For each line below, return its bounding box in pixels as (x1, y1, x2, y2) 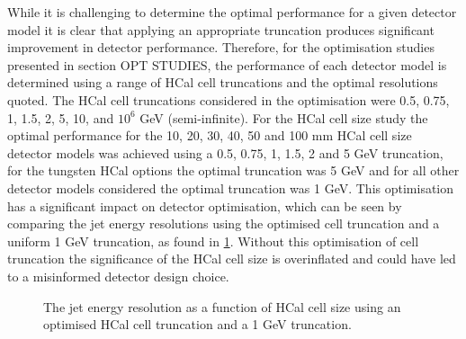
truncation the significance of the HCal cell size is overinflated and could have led (7, 249, 456, 268)
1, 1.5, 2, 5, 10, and (7, 108, 114, 127)
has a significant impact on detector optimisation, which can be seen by (7, 196, 402, 215)
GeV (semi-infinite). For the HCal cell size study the (139, 108, 428, 127)
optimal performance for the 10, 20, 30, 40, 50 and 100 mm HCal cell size (7, 126, 412, 145)
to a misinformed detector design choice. (7, 266, 229, 285)
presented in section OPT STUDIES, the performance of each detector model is (7, 55, 447, 74)
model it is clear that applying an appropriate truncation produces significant (7, 20, 435, 39)
